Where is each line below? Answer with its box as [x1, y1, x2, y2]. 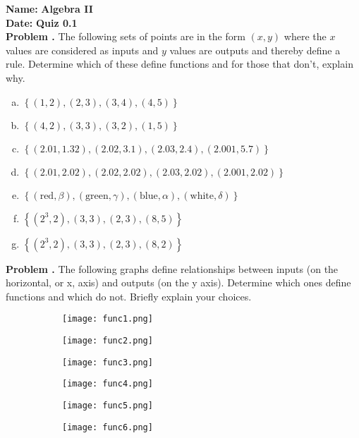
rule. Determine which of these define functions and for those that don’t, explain [6, 56, 353, 71]
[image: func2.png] [62, 336, 153, 346]
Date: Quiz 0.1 [6, 15, 78, 30]
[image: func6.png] [62, 422, 153, 432]
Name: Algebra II [6, 1, 93, 16]
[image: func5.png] [62, 400, 153, 410]
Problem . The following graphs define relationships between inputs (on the [6, 261, 339, 276]
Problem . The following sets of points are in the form [6, 29, 245, 44]
